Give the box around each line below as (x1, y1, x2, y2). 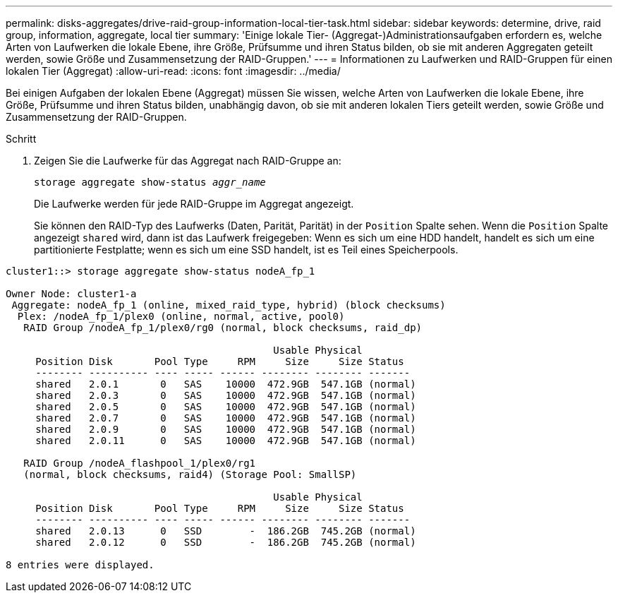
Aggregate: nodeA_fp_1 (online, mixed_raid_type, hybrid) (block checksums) (11, 299, 446, 311)
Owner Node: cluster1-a (6, 288, 137, 299)
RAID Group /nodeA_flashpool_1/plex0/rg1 (23, 458, 256, 469)
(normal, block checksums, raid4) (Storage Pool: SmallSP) (23, 469, 357, 480)
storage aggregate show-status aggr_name (34, 177, 266, 188)
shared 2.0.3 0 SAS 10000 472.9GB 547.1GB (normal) (35, 390, 416, 401)
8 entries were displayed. (6, 559, 154, 570)
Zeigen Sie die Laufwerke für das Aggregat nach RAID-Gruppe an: (34, 155, 341, 167)
